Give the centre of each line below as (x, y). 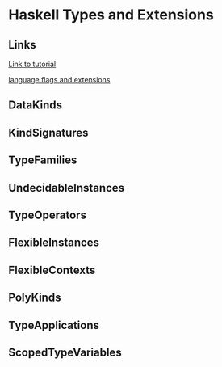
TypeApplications (54, 325)
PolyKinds (35, 298)
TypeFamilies (43, 160)
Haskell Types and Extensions (111, 15)
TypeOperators (48, 215)
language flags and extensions (59, 80)
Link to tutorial (32, 64)
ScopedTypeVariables (65, 352)
